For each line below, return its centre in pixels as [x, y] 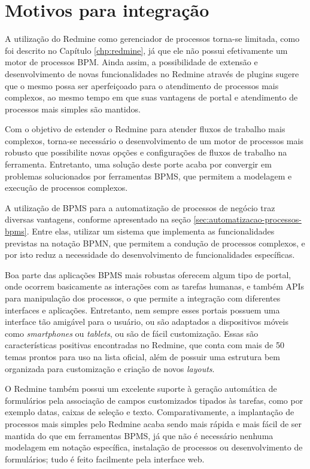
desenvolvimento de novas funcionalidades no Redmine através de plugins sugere [152, 73]
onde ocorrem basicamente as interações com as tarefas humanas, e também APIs [155, 286]
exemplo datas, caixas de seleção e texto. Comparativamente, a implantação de [150, 412]
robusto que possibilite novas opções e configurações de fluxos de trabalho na [146, 152]
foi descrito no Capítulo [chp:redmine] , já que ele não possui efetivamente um [146, 50]
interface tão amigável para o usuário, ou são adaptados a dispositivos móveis [147, 322]
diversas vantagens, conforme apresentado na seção [98, 219]
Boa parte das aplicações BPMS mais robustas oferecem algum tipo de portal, [148, 274]
